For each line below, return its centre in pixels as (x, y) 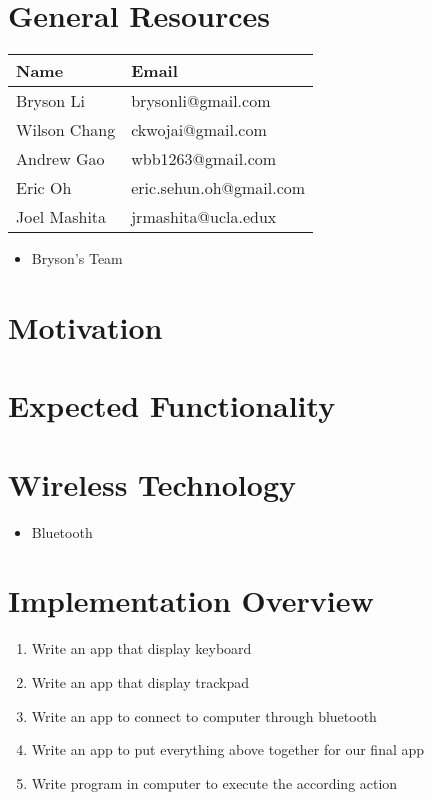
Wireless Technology (152, 483)
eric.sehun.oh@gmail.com (218, 188)
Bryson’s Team (77, 258)
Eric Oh (44, 188)
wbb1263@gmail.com (204, 159)
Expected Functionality (172, 405)
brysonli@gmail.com (201, 101)
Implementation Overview (191, 600)
